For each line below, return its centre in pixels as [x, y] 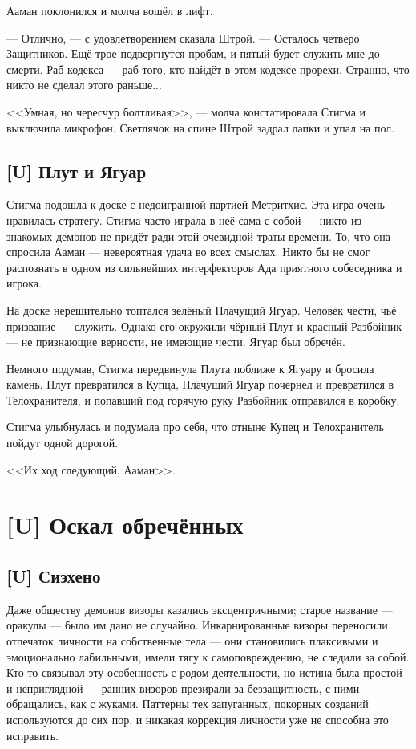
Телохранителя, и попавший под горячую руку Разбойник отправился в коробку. [203, 399]
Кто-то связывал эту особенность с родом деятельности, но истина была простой [204, 672]
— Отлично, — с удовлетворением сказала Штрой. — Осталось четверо [183, 37]
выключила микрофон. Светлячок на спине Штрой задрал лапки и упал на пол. [201, 127]
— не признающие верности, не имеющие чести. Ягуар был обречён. [176, 342]
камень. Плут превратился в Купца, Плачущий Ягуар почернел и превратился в [200, 384]
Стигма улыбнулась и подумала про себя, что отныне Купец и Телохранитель [195, 427]
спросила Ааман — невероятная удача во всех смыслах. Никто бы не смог [188, 252]
